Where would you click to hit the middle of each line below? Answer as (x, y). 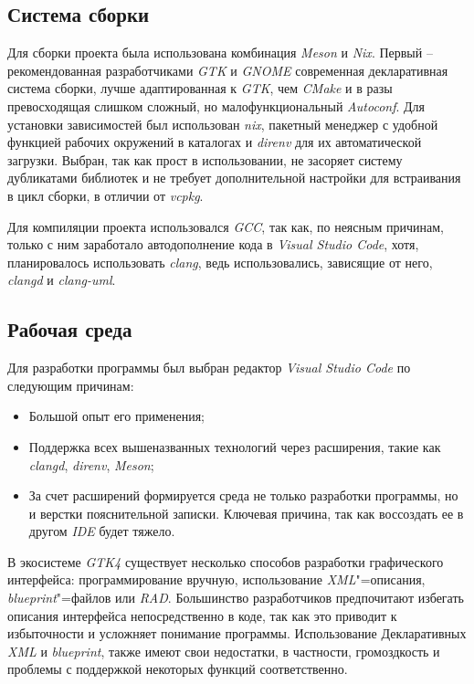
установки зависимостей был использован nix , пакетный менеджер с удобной (223, 124)
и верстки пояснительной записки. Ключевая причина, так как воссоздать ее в (246, 513)
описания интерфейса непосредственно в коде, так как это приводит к (202, 615)
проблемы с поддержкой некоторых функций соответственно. (178, 669)
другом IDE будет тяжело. (102, 531)
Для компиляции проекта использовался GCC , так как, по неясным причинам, (226, 226)
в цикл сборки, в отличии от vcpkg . (105, 195)
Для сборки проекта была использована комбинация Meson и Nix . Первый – (220, 53)
